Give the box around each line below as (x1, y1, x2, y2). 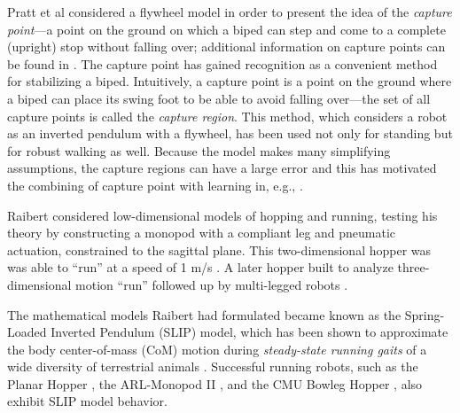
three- (397, 258, 430, 277)
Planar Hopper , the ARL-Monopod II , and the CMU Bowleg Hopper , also (7, 374, 423, 393)
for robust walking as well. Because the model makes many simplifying (7, 141, 391, 160)
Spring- (404, 305, 445, 323)
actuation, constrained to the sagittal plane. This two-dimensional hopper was (7, 240, 432, 259)
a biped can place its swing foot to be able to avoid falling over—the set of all (7, 89, 431, 107)
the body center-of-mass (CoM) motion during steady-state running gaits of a (7, 339, 427, 358)
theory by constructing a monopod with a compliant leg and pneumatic (7, 223, 396, 242)
